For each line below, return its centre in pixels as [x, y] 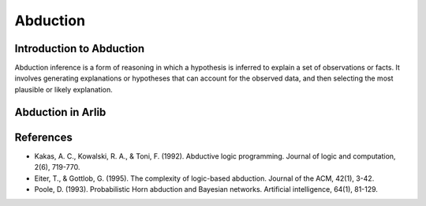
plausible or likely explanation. [64, 89]
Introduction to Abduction [80, 49]
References [43, 137]
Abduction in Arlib [60, 112]
